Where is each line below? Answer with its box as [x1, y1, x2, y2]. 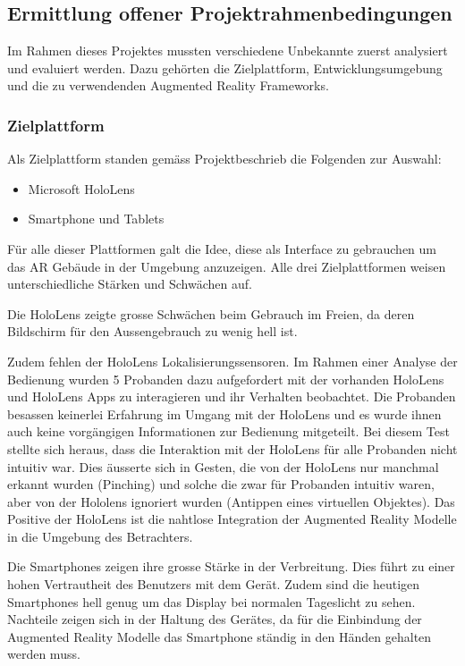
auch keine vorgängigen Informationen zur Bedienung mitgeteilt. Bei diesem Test [7, 422, 450, 441]
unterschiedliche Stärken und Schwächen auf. [7, 274, 252, 293]
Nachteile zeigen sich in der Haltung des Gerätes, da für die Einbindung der [7, 610, 422, 628]
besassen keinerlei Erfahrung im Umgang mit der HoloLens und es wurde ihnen [7, 404, 442, 423]
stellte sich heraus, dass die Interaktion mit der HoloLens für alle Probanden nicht [7, 439, 458, 458]
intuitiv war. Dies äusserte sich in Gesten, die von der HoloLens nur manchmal [7, 457, 439, 476]
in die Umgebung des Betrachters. [7, 527, 193, 545]
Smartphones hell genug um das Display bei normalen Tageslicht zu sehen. [7, 592, 416, 611]
